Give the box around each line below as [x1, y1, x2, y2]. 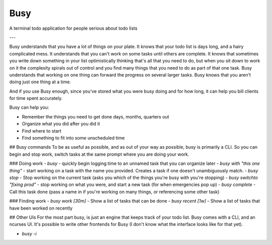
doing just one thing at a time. [9, 79, 72, 85]
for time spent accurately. [9, 95, 63, 101]
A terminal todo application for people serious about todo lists [9, 25, 138, 31]
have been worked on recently [9, 205, 73, 211]
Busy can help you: [9, 104, 49, 110]
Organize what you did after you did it [22, 121, 100, 127]
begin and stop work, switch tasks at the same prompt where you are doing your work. [9, 151, 189, 157]
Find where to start [22, 128, 61, 134]
